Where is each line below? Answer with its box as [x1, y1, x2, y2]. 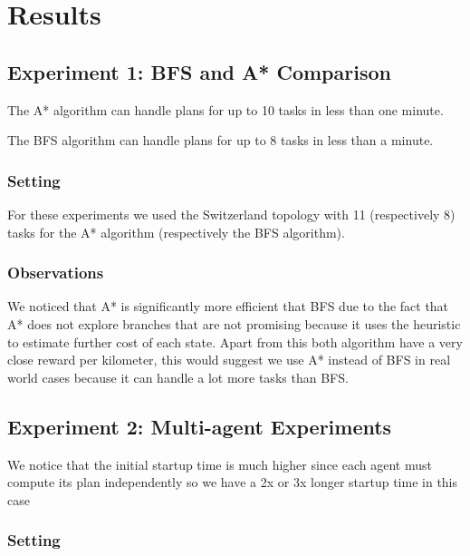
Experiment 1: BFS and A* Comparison [7, 57, 391, 85]
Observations [7, 261, 104, 284]
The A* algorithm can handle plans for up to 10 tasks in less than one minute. [7, 100, 444, 119]
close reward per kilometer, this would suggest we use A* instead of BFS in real [7, 350, 451, 369]
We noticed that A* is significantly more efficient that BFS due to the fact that [7, 297, 449, 316]
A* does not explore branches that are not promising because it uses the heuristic [7, 314, 461, 333]
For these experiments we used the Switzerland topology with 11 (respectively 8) [7, 204, 456, 223]
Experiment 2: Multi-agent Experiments [7, 412, 392, 440]
